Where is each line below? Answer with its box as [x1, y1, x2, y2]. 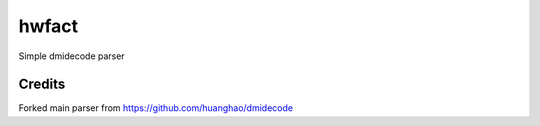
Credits [18, 76, 66, 93]
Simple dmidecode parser [18, 50, 125, 62]
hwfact [18, 15, 79, 37]
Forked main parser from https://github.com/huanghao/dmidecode [18, 102, 294, 114]
